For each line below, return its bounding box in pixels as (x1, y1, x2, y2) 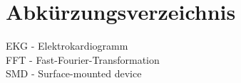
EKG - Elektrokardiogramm (6, 38, 128, 53)
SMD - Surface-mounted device (6, 66, 142, 81)
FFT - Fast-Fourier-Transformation (6, 52, 160, 67)
